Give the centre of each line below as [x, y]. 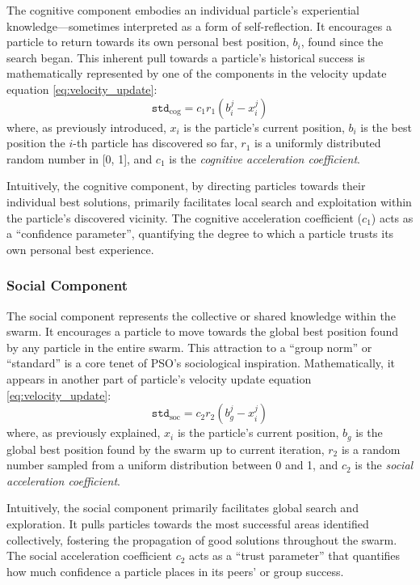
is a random [371, 449]
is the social [384, 465]
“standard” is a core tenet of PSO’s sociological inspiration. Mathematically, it [201, 363]
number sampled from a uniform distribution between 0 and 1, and [172, 465]
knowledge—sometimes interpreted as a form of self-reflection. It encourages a [199, 25]
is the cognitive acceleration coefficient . [265, 158]
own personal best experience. [80, 249]
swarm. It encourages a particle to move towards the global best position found [203, 331]
